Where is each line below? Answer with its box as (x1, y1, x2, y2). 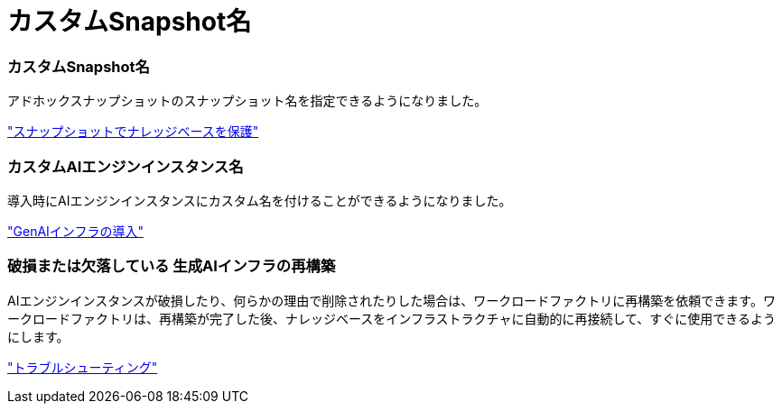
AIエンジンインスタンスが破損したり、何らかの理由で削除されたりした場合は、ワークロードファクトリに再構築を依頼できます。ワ (7, 292, 776, 308)
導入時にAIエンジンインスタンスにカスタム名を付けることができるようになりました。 (7, 192, 512, 208)
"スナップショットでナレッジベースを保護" (7, 123, 259, 140)
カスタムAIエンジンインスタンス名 (7, 157, 244, 176)
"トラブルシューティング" (7, 359, 158, 375)
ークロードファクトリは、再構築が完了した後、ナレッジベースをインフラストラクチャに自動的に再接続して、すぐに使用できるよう (7, 310, 777, 326)
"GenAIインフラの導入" (7, 223, 144, 239)
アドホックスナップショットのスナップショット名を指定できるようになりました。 (7, 93, 488, 109)
